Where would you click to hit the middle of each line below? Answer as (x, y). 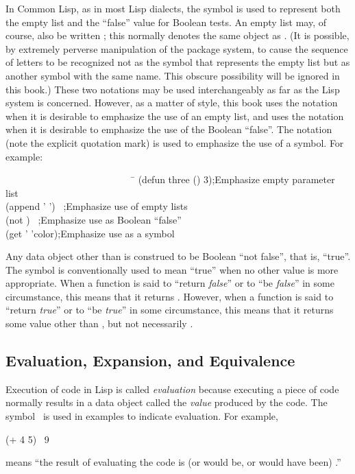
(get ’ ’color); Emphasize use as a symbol (90, 233)
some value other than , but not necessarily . (99, 323)
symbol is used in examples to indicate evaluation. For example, (142, 416)
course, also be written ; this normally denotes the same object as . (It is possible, (177, 35)
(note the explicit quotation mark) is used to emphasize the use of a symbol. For (175, 142)
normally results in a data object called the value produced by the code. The (167, 402)
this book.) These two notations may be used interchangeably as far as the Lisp (173, 89)
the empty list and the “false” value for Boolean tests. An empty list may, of (166, 22)
